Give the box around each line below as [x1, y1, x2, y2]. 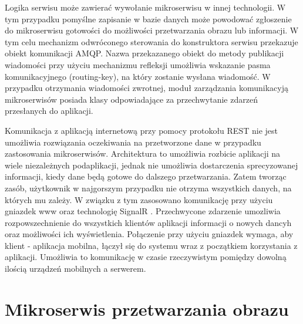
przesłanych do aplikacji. [5, 104, 93, 117]
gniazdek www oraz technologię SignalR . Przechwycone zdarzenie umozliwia [5, 205, 281, 217]
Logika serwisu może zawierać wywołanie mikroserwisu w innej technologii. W [5, 1, 286, 13]
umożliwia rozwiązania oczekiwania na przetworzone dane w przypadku [5, 136, 261, 148]
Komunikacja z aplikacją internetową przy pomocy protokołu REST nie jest [5, 124, 278, 136]
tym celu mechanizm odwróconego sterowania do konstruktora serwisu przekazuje [5, 35, 298, 48]
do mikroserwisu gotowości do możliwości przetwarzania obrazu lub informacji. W [5, 24, 299, 36]
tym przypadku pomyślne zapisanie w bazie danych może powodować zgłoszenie [5, 12, 292, 25]
